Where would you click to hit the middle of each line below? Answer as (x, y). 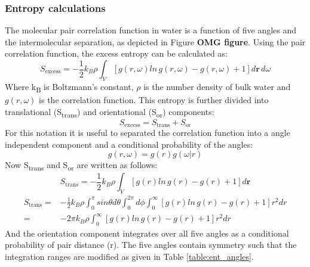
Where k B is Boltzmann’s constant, (69, 87)
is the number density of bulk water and (217, 86)
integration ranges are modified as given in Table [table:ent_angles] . (129, 257)
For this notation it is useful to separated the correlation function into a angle (148, 133)
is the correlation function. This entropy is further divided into (154, 99)
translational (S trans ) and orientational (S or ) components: (110, 112)
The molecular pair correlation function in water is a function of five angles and (151, 30)
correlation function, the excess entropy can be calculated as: (116, 53)
